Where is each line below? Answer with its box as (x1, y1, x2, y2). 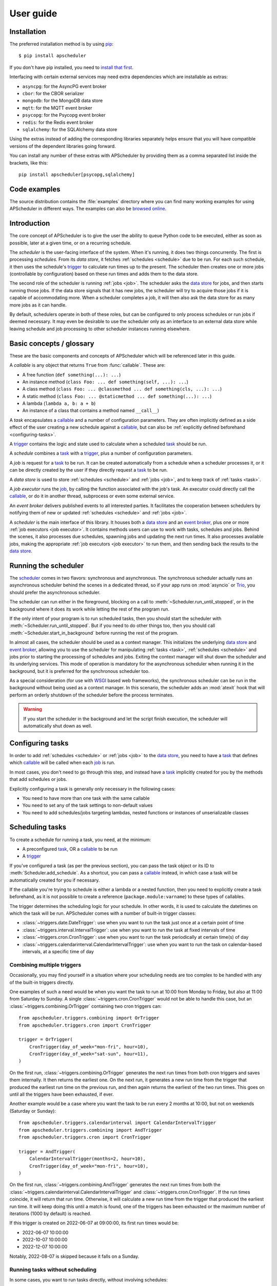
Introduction (9, 219, 50, 228)
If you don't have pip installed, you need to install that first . (9, 64, 133, 70)
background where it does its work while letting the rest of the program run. (9, 606, 170, 612)
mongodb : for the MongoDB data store (22, 98, 103, 104)
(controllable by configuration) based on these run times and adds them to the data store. (9, 271, 199, 277)
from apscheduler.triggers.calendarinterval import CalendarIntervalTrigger (18, 1120, 216, 1126)
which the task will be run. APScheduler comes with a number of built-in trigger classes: (9, 910, 196, 917)
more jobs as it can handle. (9, 301, 67, 308)
